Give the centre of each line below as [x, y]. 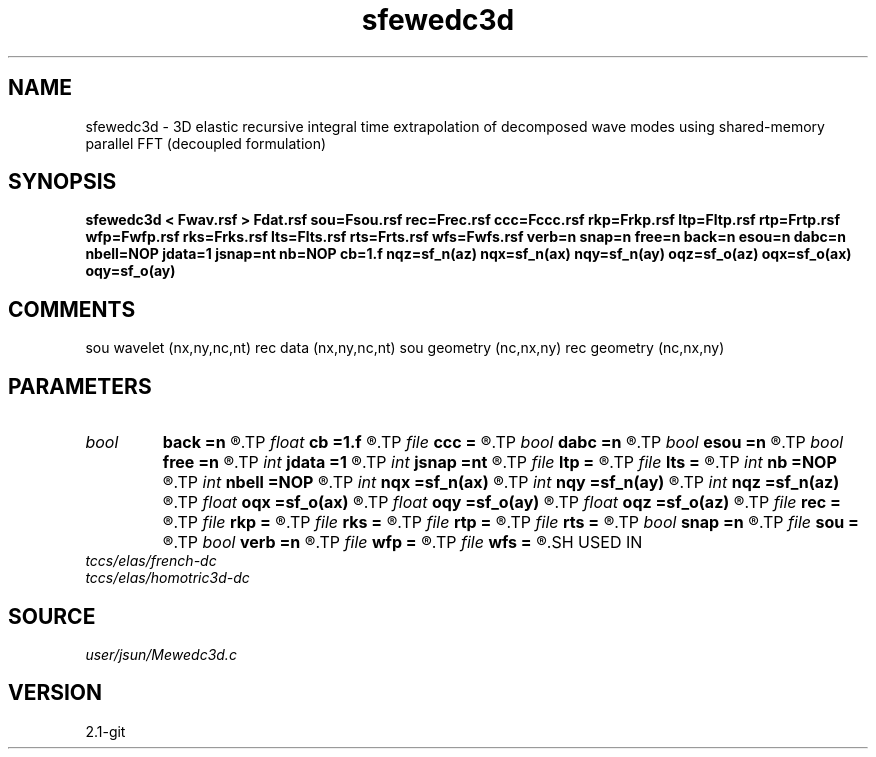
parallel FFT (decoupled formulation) [206, 143]
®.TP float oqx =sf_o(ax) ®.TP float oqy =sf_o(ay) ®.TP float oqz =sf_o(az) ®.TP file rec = [501, 502]
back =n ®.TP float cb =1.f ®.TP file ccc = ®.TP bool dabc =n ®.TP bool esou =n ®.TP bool [503, 442]
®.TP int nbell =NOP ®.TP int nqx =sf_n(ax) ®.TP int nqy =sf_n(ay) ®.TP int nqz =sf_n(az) [501, 482]
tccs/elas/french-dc [151, 561]
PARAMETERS [80, 386]
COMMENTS [72, 309]
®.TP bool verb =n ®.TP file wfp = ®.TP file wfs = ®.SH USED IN [402, 542]
